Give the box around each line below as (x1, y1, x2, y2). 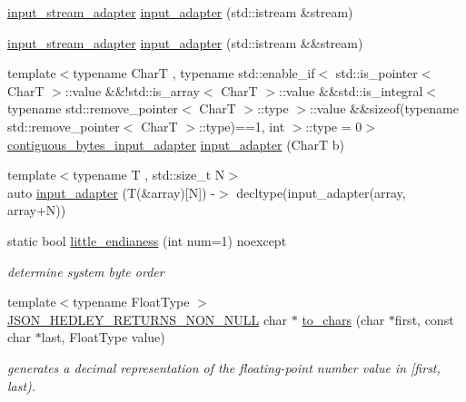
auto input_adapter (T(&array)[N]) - (7, 182, 215, 201)
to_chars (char (302, 309, 385, 328)
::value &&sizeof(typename (310, 99, 459, 118)
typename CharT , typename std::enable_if (73, 64, 315, 83)
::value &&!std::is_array (64, 81, 200, 100)
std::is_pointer (335, 64, 418, 83)
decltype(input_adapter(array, (236, 182, 406, 201)
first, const (394, 309, 454, 328)
